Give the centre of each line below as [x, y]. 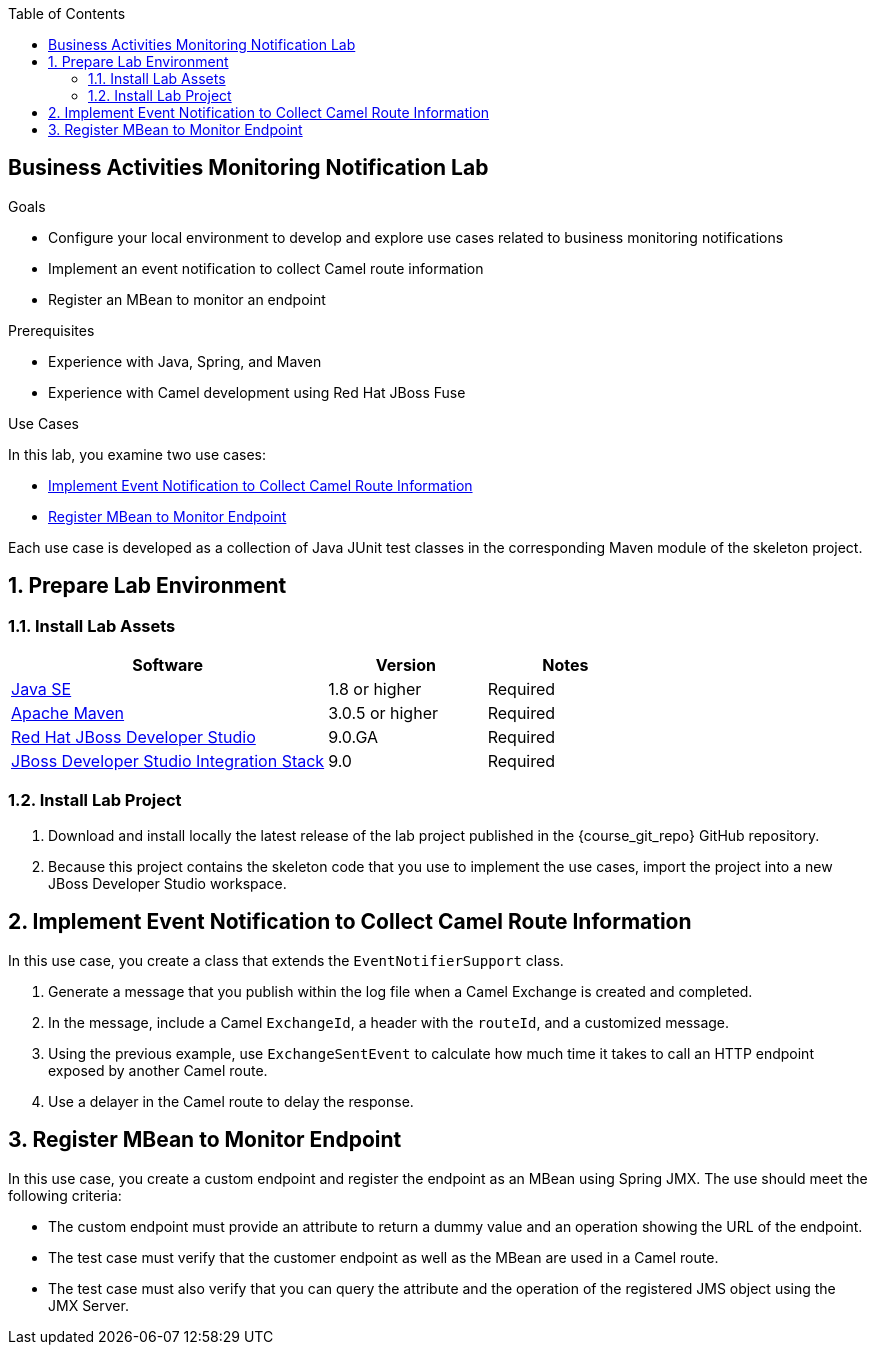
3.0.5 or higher [383, 713]
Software [167, 665]
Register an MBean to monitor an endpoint [187, 299]
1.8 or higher [375, 689]
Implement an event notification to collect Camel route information [266, 268]
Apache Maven [68, 713]
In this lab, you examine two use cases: [137, 454]
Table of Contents [67, 13]
